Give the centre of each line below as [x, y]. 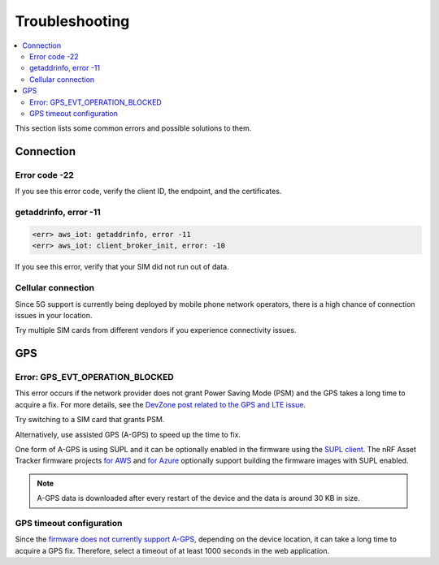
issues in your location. [54, 315]
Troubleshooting [72, 21]
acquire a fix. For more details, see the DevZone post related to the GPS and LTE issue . [161, 404]
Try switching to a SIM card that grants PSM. [90, 420]
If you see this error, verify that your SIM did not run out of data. [122, 267]
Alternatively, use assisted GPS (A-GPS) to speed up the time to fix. [128, 434]
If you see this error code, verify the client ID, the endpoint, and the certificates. [148, 192]
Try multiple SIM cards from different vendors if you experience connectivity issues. [156, 330]
